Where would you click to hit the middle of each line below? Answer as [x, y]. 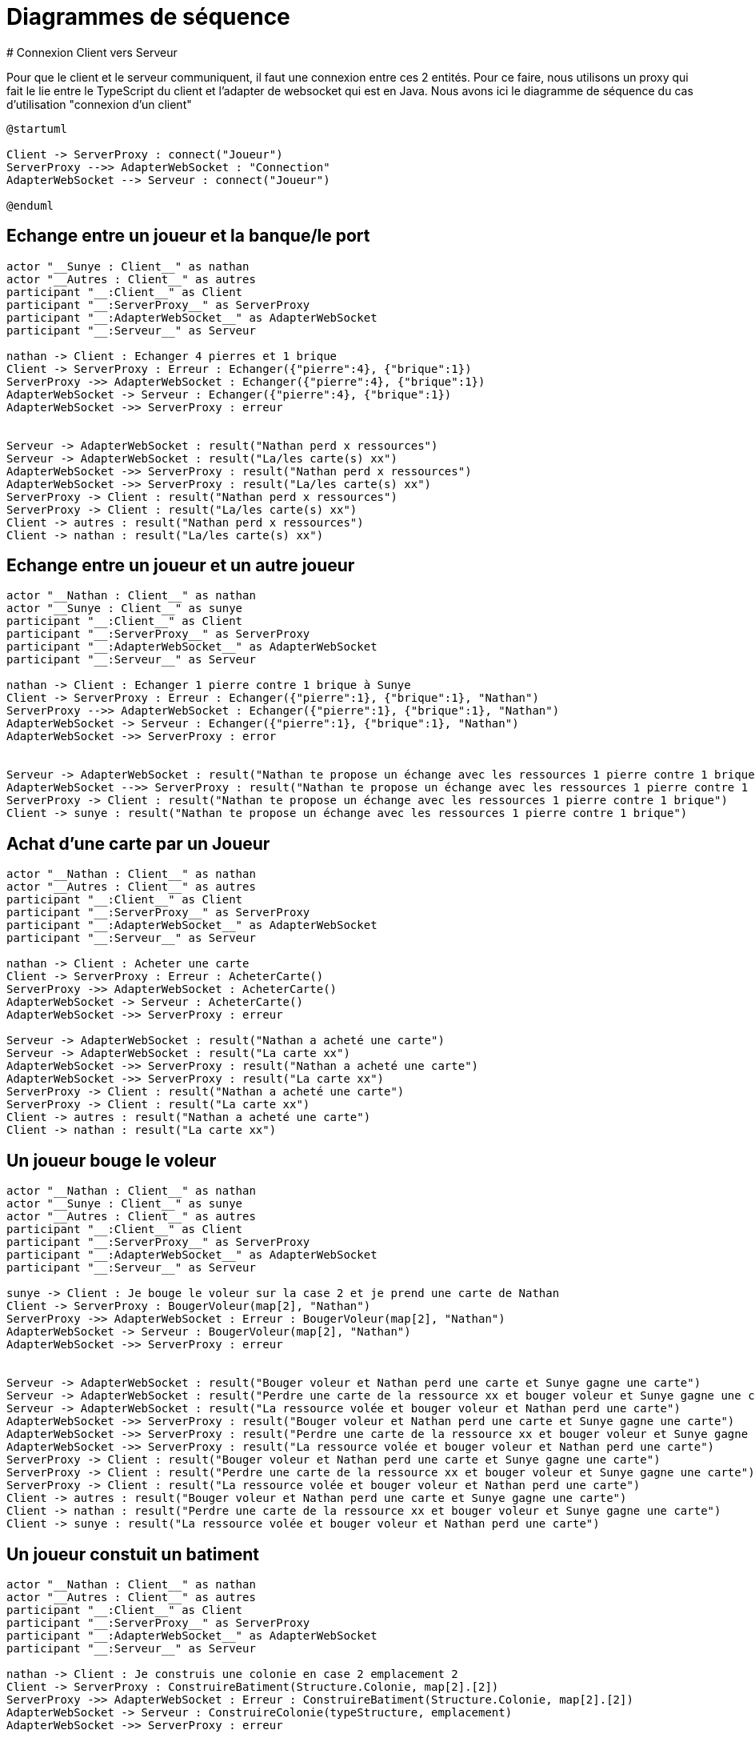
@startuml [37, 128]
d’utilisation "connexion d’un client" [99, 104]
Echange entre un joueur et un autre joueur [181, 566]
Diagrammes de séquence [148, 17]
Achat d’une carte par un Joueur [138, 843]
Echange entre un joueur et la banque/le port [188, 236]
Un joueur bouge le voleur [112, 1160]
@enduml [30, 205]
